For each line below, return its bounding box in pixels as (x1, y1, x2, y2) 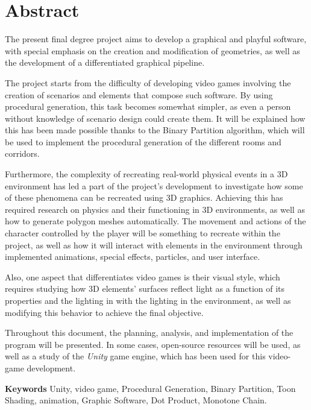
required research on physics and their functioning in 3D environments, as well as (5, 203, 305, 215)
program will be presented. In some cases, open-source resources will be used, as (5, 338, 301, 350)
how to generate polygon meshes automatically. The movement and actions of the (5, 215, 306, 227)
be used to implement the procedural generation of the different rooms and (5, 135, 281, 148)
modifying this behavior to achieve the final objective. (5, 306, 204, 318)
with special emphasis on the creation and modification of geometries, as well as (5, 44, 300, 57)
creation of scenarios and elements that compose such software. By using (5, 88, 273, 101)
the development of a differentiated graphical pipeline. (5, 56, 205, 69)
